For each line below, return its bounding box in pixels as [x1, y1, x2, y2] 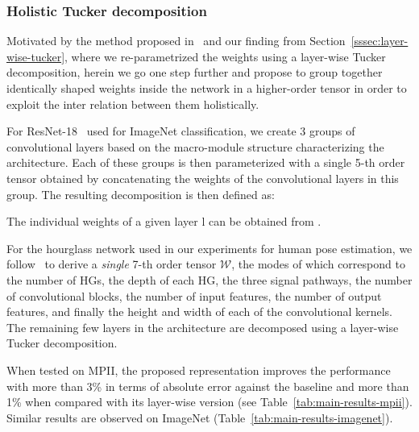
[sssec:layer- [351, 32, 409, 49]
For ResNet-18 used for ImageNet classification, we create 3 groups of [6, 123, 355, 139]
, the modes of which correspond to [231, 255, 405, 272]
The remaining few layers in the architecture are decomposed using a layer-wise [6, 318, 399, 335]
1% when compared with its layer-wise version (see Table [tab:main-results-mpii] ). [6, 393, 413, 410]
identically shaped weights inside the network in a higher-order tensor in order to [6, 80, 407, 96]
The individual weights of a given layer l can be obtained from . [6, 213, 322, 230]
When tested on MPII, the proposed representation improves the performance [6, 361, 391, 378]
